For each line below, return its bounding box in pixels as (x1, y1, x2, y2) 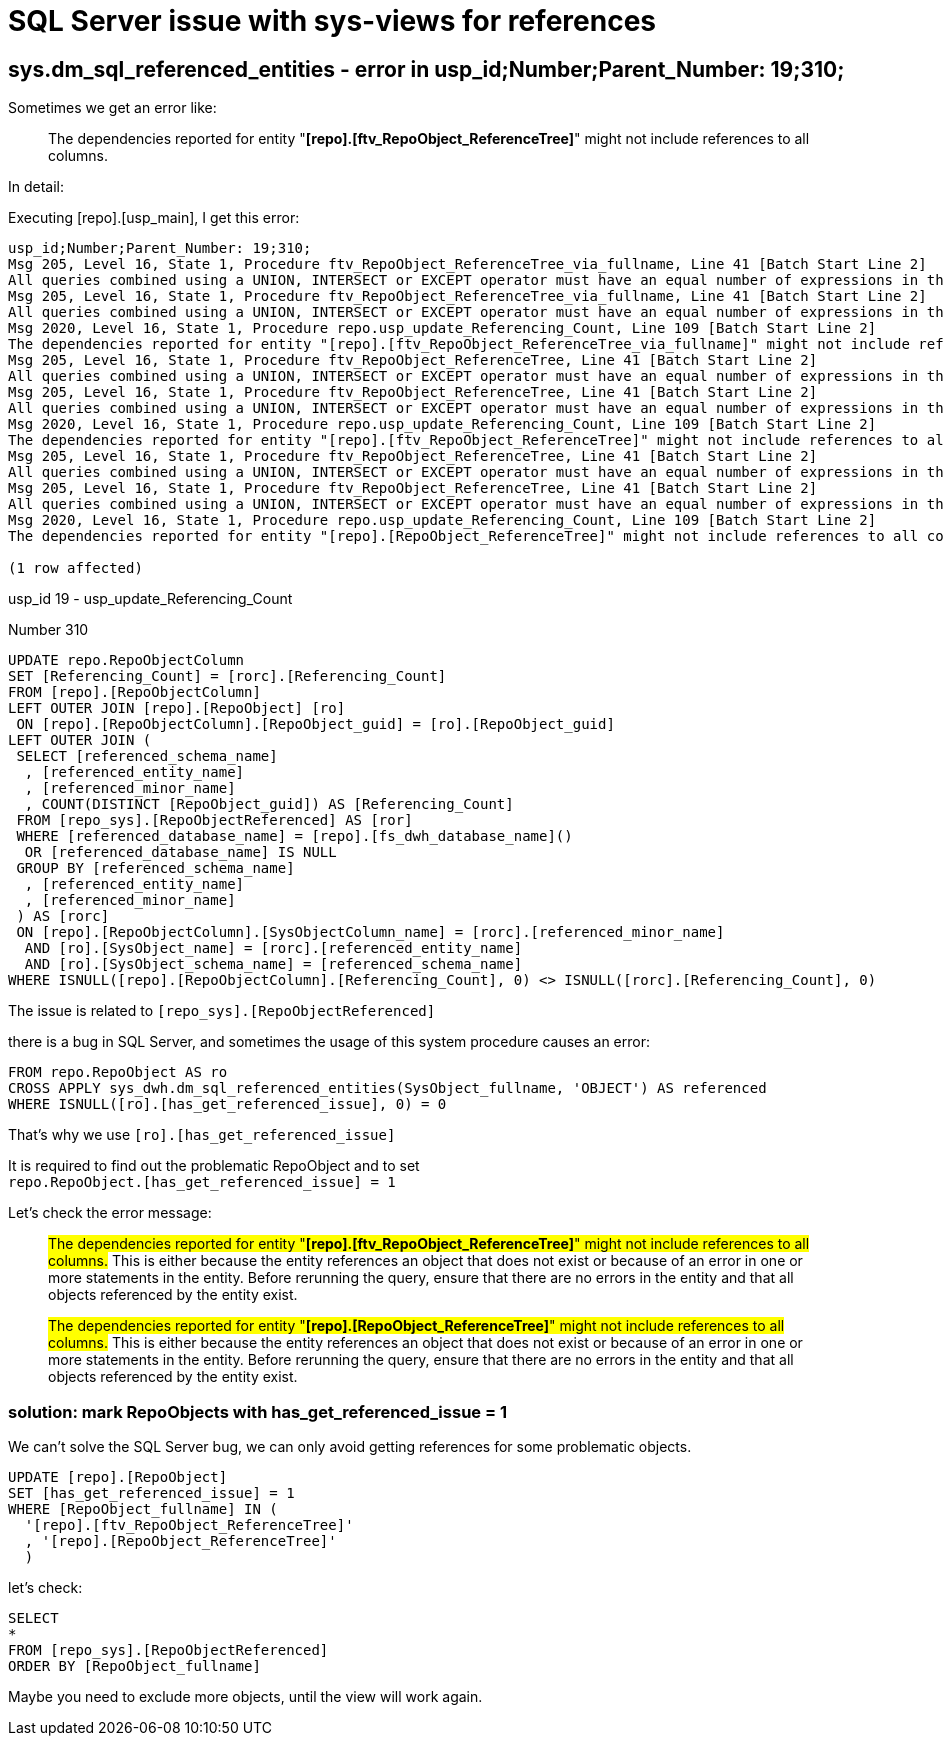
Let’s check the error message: (8, 1204, 212, 1222)
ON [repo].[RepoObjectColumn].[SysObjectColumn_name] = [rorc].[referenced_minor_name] (16, 924, 725, 941)
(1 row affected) (8, 560, 143, 577)
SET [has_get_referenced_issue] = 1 (8, 1484, 295, 1501)
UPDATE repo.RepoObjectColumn (8, 652, 245, 669)
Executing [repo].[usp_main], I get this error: (8, 209, 300, 227)
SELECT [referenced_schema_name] (16, 748, 278, 765)
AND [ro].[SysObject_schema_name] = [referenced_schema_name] (24, 956, 523, 973)
